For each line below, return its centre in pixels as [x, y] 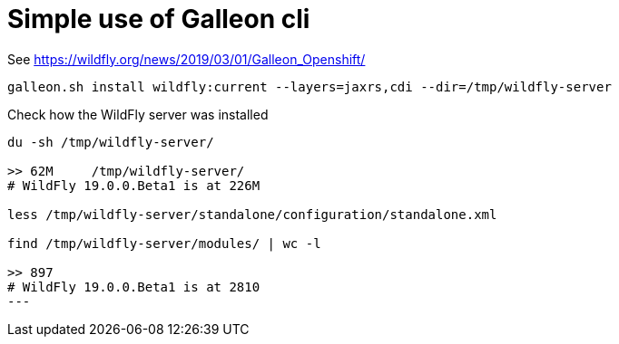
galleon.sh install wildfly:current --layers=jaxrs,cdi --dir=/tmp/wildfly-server [309, 86]
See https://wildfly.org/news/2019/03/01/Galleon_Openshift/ [187, 59]
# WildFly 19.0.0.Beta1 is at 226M [134, 185]
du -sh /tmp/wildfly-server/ [111, 142]
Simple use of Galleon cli [159, 19]
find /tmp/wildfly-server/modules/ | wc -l [164, 243]
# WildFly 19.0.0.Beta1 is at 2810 [134, 287]
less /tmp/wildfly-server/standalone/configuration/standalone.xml [252, 214]
